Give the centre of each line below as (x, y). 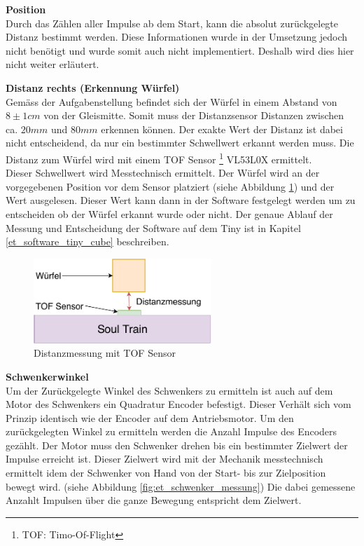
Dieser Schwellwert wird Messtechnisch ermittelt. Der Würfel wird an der (163, 173)
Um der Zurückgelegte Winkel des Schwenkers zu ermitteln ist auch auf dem (169, 390)
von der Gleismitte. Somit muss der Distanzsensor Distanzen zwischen (194, 115)
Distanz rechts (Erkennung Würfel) (93, 87)
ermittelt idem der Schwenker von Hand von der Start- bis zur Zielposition (166, 473)
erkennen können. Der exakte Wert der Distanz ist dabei (222, 129)
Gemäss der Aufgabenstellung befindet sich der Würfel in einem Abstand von (171, 101)
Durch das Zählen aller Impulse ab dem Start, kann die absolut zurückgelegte (172, 23)
